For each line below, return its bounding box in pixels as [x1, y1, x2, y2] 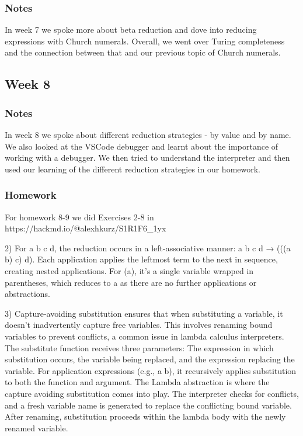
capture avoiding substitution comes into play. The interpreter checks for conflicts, [5, 387, 299, 399]
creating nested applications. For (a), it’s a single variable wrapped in [5, 264, 254, 276]
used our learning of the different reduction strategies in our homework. [5, 162, 261, 175]
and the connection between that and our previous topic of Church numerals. [5, 46, 281, 58]
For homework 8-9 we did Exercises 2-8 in [5, 210, 154, 223]
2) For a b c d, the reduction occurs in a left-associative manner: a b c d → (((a [5, 241, 291, 254]
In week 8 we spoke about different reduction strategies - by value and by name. [5, 129, 291, 140]
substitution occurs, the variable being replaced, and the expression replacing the [5, 353, 295, 365]
